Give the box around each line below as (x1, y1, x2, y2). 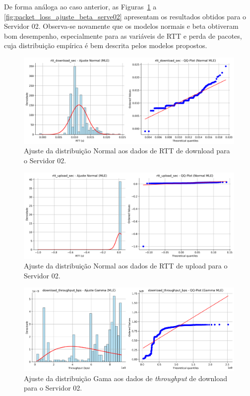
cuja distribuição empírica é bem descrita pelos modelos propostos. (4, 40, 207, 51)
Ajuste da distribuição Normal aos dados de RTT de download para (24, 145, 230, 156)
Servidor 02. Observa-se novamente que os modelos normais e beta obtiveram (4, 21, 239, 31)
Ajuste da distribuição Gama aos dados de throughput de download (24, 373, 227, 383)
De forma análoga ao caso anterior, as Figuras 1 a (4, 1, 157, 11)
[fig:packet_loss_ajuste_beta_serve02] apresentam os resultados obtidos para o (4, 11, 247, 21)
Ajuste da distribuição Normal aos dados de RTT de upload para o (24, 261, 228, 271)
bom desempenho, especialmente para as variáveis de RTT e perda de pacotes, (4, 30, 242, 41)
